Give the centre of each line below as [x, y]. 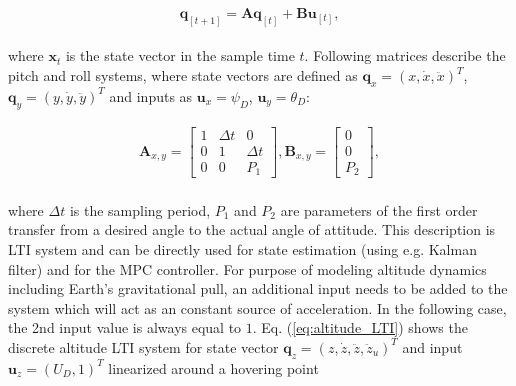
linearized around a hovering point [213, 367]
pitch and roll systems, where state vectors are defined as [183, 75]
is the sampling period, [140, 209]
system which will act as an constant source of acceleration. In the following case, [257, 307]
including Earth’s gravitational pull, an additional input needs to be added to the [258, 288]
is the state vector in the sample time [180, 55]
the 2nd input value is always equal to [125, 327]
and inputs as [151, 95]
